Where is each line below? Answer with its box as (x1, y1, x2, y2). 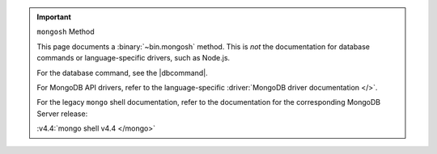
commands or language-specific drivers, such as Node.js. (36, 53, 231, 63)
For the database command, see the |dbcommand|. (36, 68, 208, 77)
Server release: (36, 109, 88, 119)
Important (36, 12, 72, 22)
